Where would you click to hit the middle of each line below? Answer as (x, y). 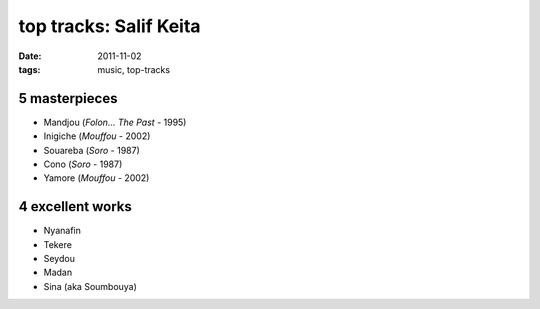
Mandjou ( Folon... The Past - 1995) (115, 122)
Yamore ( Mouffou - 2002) (96, 178)
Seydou (59, 259)
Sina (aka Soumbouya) (90, 286)
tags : (29, 69)
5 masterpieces (68, 98)
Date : (30, 56)
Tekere (57, 244)
